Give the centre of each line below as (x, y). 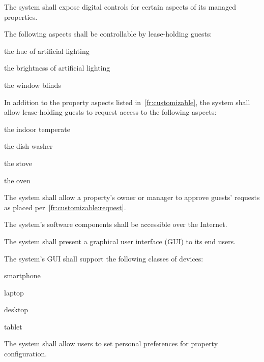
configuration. (26, 354)
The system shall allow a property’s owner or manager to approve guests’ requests (132, 197)
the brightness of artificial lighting (57, 68)
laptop (14, 292)
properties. (21, 17)
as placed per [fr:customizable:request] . (65, 207)
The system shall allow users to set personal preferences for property (111, 343)
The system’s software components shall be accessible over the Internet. (116, 224)
